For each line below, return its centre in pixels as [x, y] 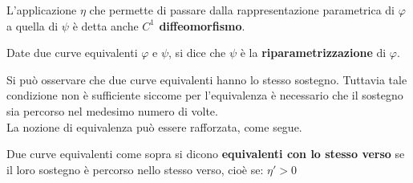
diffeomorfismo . [202, 25]
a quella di [32, 25]
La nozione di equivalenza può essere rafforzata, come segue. [154, 126]
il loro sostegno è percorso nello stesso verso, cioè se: [135, 169]
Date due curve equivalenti [72, 53]
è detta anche [105, 25]
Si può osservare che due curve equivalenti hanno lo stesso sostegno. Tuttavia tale [207, 79]
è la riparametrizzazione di [313, 53]
